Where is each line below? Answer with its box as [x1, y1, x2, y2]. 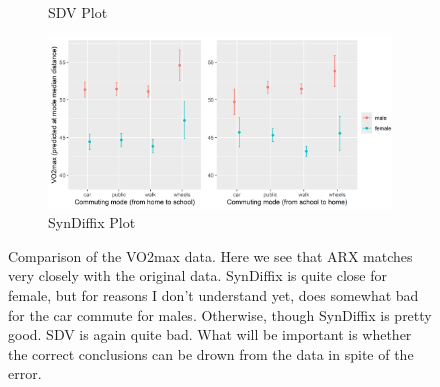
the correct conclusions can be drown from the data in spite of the [8, 343, 414, 364]
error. [8, 363, 42, 384]
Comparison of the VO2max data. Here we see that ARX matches [8, 245, 413, 266]
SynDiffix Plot [48, 212, 136, 233]
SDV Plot [48, 2, 108, 22]
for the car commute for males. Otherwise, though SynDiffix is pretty [8, 304, 432, 325]
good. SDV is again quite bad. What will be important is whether [8, 324, 412, 345]
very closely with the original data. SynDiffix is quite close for [8, 265, 387, 286]
